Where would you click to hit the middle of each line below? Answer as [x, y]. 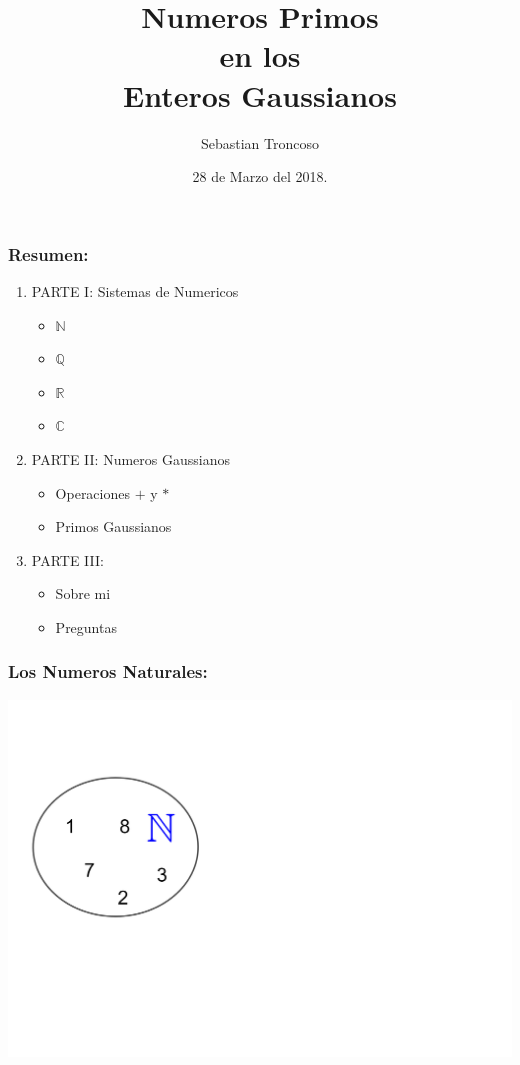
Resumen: [48, 253]
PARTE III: [67, 559]
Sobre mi [83, 593]
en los [260, 55]
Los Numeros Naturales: [108, 671]
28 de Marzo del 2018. [260, 176]
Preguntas [86, 626]
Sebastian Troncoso [260, 142]
